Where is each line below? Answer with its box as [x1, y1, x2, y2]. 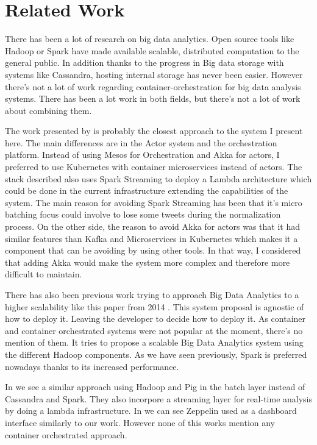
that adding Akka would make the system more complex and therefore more [5, 255, 290, 268]
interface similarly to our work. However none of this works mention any [5, 416, 276, 429]
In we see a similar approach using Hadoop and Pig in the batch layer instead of [5, 380, 305, 393]
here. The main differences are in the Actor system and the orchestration [5, 136, 277, 149]
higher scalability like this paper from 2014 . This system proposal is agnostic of [5, 300, 304, 313]
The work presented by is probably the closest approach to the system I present [5, 124, 303, 137]
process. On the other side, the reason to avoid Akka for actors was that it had [5, 220, 301, 233]
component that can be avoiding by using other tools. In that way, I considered [5, 244, 301, 257]
